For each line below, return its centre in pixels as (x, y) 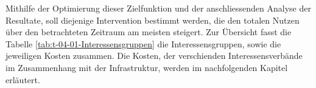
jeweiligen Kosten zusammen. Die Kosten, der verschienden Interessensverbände (154, 56)
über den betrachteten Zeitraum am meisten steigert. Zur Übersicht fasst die (149, 32)
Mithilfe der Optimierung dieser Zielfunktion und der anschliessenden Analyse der (158, 8)
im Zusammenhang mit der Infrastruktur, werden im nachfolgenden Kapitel (147, 67)
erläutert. (23, 79)
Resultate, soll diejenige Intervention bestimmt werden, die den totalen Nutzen (153, 20)
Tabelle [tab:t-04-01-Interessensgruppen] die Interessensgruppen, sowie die (143, 43)
